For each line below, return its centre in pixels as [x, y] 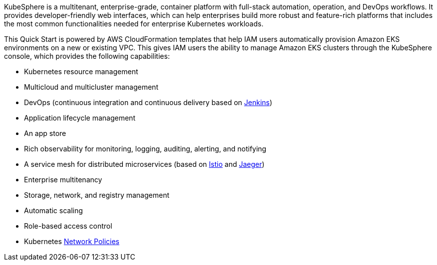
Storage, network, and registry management [97, 195]
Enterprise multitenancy [63, 180]
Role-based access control [68, 226]
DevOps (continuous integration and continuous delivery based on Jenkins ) [148, 102]
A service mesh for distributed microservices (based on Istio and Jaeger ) [144, 164]
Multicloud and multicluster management [91, 87]
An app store [45, 133]
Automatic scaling [53, 210]
